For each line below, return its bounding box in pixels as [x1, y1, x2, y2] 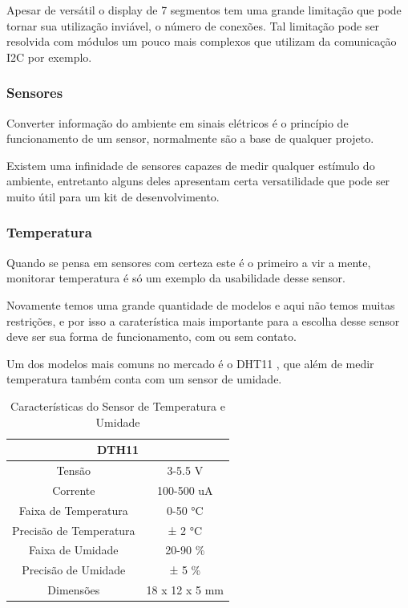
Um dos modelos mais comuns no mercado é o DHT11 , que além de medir [6, 355, 374, 371]
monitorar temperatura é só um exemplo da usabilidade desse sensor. [6, 270, 345, 286]
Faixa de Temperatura [18, 501, 128, 518]
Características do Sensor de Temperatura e [10, 397, 225, 414]
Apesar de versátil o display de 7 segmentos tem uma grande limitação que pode [6, 2, 402, 18]
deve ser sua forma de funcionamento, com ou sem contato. [6, 328, 297, 345]
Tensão [56, 461, 91, 478]
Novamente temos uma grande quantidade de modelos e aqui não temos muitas [6, 296, 395, 313]
